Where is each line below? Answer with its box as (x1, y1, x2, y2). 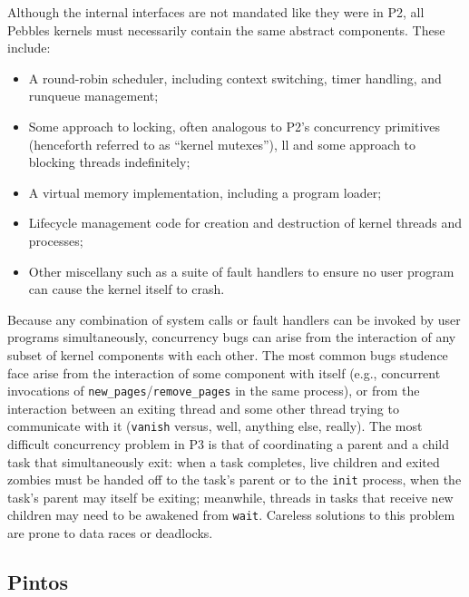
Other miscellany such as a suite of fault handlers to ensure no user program (28, 261, 454, 280)
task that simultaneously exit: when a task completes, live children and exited (7, 452, 440, 471)
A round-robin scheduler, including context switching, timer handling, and (28, 68, 442, 87)
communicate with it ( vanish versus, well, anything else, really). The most (7, 416, 423, 436)
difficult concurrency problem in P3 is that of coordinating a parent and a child (7, 435, 450, 453)
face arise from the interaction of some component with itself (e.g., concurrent (7, 363, 441, 382)
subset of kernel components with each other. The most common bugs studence (7, 345, 448, 364)
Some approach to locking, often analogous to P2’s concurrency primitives (28, 116, 441, 135)
